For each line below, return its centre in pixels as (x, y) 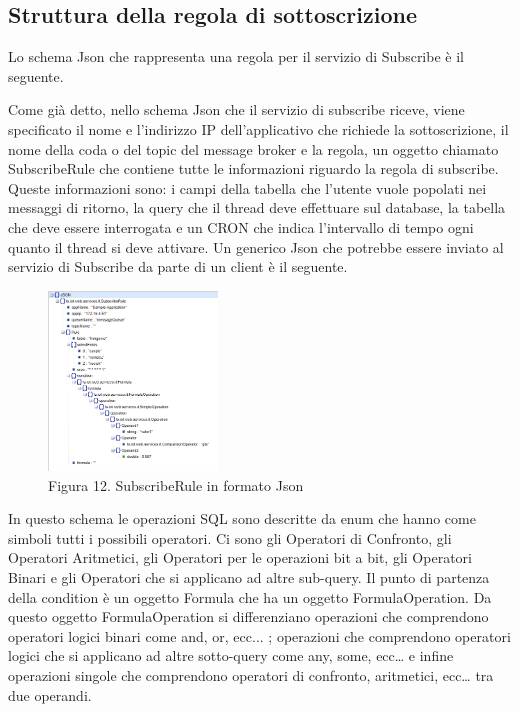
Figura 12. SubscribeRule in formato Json (176, 484)
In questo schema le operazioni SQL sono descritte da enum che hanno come (242, 518)
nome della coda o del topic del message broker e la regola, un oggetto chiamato (253, 148)
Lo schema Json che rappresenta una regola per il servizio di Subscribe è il (236, 56)
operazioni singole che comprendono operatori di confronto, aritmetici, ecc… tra (251, 674)
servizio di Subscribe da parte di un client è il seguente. (178, 266)
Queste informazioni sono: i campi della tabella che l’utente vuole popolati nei (247, 187)
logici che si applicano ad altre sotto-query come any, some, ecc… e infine (231, 655)
